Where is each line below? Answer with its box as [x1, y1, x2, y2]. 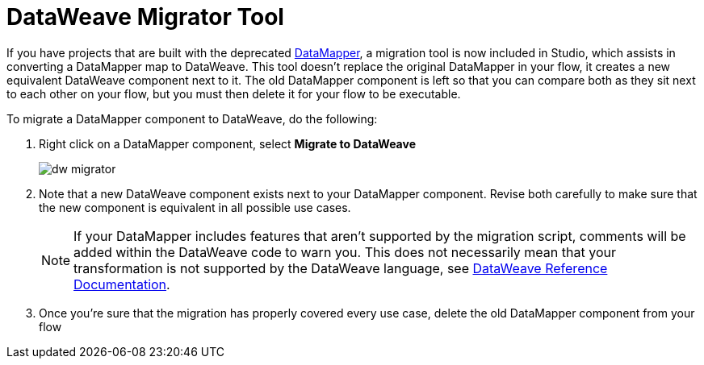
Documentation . [73, 276, 170, 292]
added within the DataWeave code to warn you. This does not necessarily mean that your [73, 243, 616, 260]
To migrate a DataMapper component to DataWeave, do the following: [6, 111, 378, 126]
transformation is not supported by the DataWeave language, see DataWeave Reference [73, 259, 608, 276]
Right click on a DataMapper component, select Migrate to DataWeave [39, 136, 416, 151]
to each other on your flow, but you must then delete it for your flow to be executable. [6, 86, 461, 101]
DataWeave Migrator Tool [6, 3, 284, 31]
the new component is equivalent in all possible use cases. [39, 200, 351, 214]
